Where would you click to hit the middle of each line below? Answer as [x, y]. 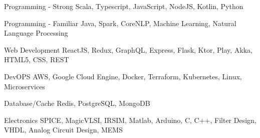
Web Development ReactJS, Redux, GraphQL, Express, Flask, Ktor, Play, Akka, [128, 49]
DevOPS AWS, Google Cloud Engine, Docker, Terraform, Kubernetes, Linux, [123, 76]
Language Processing [36, 33]
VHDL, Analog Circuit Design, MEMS [63, 130]
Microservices [25, 86]
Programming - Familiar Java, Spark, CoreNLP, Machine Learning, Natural [120, 23]
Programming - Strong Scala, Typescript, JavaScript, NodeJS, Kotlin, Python [124, 6]
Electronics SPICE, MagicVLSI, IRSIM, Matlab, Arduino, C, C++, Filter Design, [130, 120]
